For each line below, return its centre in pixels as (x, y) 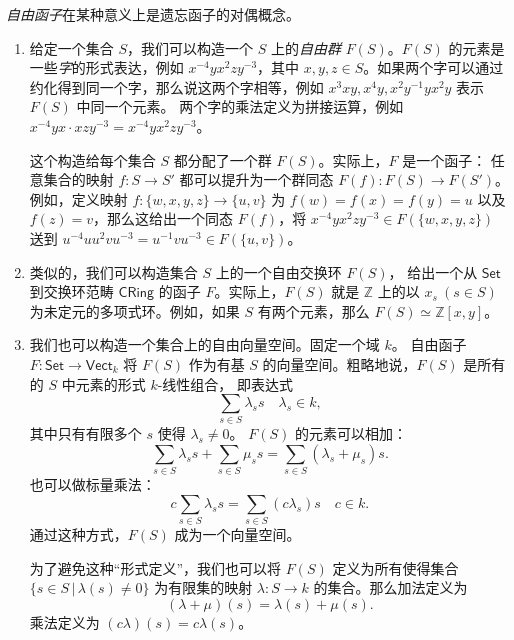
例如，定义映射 (78, 198)
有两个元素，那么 (313, 310)
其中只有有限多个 (85, 433)
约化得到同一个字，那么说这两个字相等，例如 (176, 86)
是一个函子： (444, 159)
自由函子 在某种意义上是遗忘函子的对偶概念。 (153, 14)
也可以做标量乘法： (92, 484)
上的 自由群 (305, 47)
